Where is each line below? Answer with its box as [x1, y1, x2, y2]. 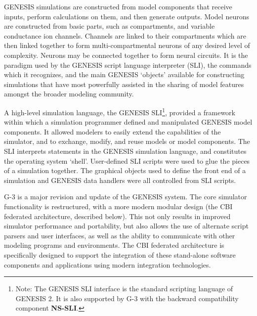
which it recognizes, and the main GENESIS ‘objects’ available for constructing [4, 69, 245, 80]
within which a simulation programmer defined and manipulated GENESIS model [4, 117, 253, 127]
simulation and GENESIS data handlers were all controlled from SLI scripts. [4, 175, 236, 185]
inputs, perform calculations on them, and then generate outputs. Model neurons [4, 11, 249, 21]
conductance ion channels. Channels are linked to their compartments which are [4, 30, 246, 41]
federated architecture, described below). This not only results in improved [4, 211, 231, 221]
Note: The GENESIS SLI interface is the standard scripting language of [15, 283, 233, 294]
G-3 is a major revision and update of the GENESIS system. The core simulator [4, 191, 247, 202]
